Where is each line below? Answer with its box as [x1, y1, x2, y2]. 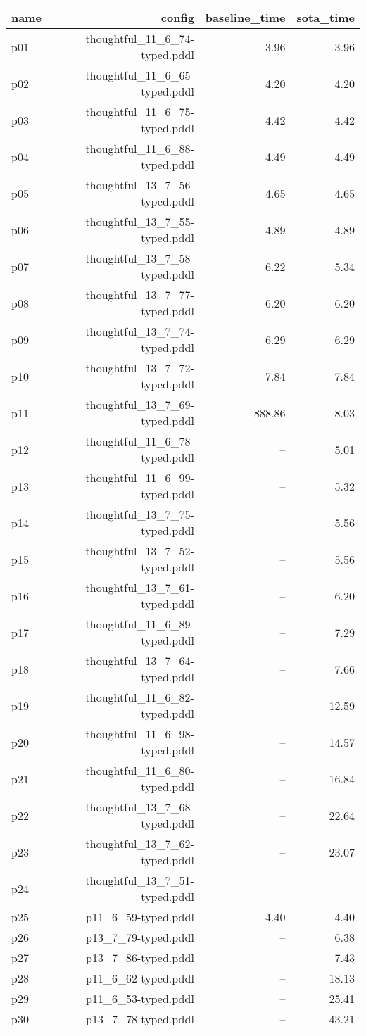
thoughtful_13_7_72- [85, 360, 194, 376]
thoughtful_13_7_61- [85, 579, 194, 595]
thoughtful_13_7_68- [85, 799, 194, 815]
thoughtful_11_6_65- [85, 67, 194, 83]
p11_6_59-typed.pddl [86, 909, 194, 925]
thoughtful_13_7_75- [85, 506, 194, 522]
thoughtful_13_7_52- [85, 543, 194, 559]
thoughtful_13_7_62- [85, 835, 194, 852]
